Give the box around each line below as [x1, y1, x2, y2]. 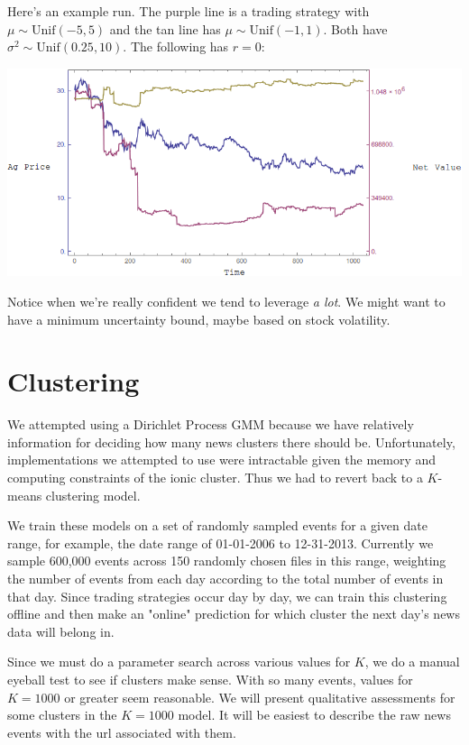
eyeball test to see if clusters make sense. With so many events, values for [7, 670, 413, 689]
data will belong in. [7, 621, 115, 640]
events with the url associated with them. [7, 722, 236, 741]
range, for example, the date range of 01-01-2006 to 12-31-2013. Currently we [7, 533, 434, 552]
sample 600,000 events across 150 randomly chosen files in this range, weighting [7, 551, 446, 570]
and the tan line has [109, 19, 221, 38]
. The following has [123, 37, 229, 56]
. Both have [323, 19, 388, 38]
